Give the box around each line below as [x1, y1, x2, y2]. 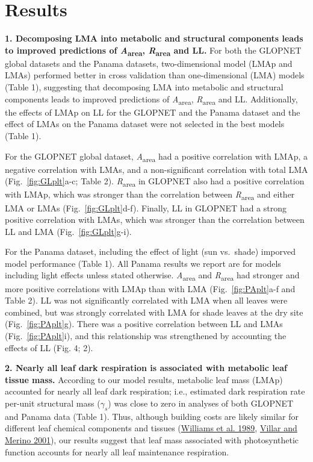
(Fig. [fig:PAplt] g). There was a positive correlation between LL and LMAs [5, 317, 283, 330]
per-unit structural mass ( [5, 396, 101, 409]
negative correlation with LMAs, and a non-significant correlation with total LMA [5, 163, 308, 175]
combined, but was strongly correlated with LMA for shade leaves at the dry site [5, 305, 303, 318]
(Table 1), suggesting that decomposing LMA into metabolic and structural [5, 81, 284, 93]
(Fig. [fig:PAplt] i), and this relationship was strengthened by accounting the [5, 329, 287, 342]
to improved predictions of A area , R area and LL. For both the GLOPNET [5, 43, 302, 58]
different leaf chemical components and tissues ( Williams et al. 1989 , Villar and [5, 422, 297, 434]
